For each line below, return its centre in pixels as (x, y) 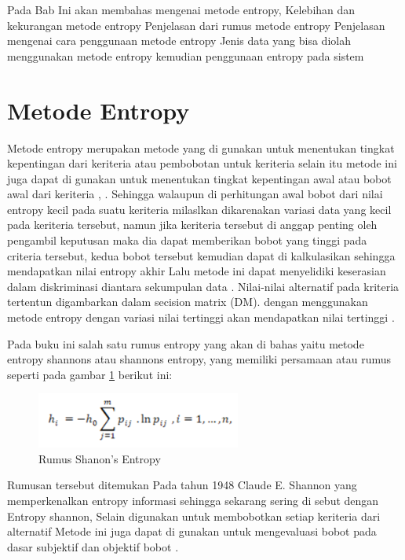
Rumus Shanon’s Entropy (100, 458)
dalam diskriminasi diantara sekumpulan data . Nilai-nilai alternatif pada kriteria (203, 286)
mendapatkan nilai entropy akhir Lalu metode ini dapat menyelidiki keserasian (197, 271)
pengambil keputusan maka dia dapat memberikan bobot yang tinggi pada (187, 240)
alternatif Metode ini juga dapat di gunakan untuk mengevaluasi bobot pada (192, 531)
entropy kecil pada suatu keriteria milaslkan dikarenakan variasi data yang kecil (199, 209)
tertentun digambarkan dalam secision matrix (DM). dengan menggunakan (188, 302)
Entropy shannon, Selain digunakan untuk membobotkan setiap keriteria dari (194, 516)
